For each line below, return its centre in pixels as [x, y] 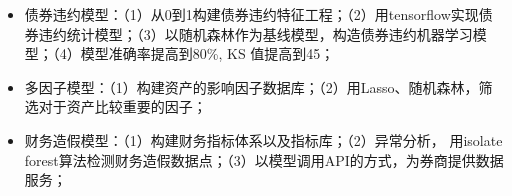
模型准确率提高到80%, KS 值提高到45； [207, 53]
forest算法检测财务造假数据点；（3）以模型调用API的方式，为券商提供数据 [264, 159]
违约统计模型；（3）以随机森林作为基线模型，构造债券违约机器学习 [255, 33]
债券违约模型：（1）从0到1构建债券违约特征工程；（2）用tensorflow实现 [251, 14]
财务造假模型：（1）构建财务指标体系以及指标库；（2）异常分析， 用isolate [263, 139]
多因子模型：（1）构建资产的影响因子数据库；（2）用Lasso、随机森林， [251, 86]
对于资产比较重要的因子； [122, 106]
